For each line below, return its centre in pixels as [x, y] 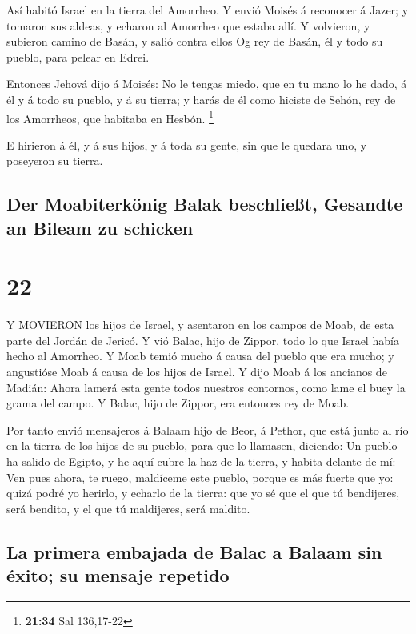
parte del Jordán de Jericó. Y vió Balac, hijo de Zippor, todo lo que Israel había [203, 340]
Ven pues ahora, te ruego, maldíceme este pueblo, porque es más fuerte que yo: [200, 477]
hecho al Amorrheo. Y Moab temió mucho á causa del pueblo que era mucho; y [200, 356]
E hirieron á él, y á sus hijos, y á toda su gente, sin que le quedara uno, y [187, 144]
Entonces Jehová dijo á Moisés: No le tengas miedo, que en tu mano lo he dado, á [207, 84]
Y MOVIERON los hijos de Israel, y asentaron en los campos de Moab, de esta [200, 325]
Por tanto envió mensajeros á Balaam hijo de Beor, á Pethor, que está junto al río [208, 429]
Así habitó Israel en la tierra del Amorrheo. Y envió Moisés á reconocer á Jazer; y [208, 10]
